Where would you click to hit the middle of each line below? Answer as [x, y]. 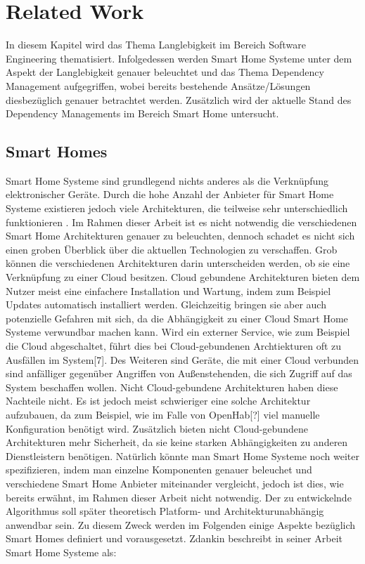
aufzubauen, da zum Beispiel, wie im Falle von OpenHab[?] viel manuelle [163, 414]
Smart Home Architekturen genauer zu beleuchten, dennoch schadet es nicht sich [180, 236]
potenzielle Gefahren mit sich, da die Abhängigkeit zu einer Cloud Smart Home [177, 318]
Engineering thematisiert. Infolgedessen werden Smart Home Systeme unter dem [179, 58]
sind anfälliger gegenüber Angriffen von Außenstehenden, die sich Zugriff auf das [179, 373]
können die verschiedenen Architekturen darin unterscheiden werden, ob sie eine [178, 263]
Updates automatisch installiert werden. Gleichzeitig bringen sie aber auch [166, 304]
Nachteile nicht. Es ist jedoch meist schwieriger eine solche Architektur [158, 401]
